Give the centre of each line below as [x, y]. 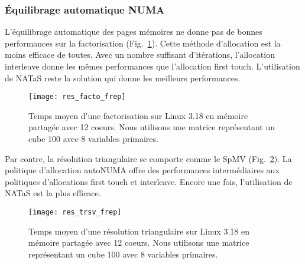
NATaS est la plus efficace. [53, 193]
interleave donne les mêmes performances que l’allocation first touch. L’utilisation [152, 66]
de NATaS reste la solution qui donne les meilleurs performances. [123, 77]
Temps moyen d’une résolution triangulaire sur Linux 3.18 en [139, 231]
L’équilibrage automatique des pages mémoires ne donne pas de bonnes [134, 32]
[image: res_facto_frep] [77, 97]
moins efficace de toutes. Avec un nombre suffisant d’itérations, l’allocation [140, 55]
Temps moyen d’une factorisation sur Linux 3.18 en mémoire [138, 115]
